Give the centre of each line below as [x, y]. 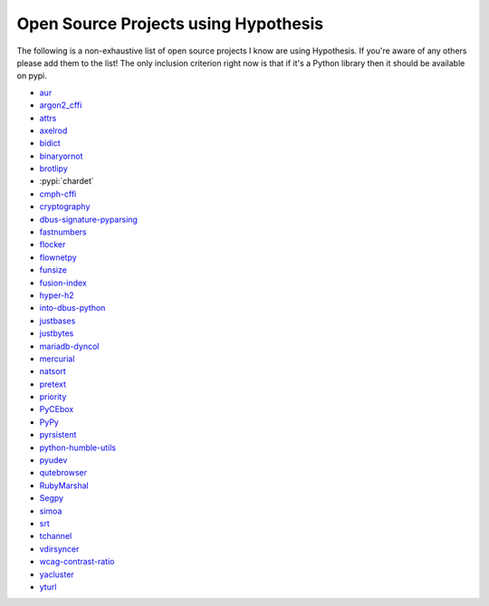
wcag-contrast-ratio [77, 562]
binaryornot [61, 156]
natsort [53, 371]
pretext [53, 384]
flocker [53, 245]
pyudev [53, 460]
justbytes [57, 333]
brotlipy [53, 168]
